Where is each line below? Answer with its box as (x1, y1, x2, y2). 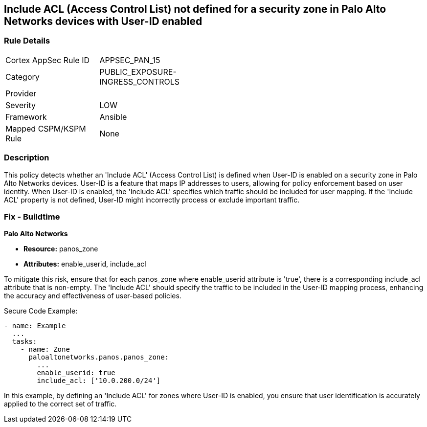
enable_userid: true (37, 369, 115, 377)
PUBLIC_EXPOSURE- (99, 67, 177, 77)
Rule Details (4, 36, 50, 46)
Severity (5, 100, 36, 110)
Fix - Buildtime (4, 211, 60, 222)
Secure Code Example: (4, 307, 78, 315)
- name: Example (4, 322, 66, 330)
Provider (5, 88, 37, 98)
